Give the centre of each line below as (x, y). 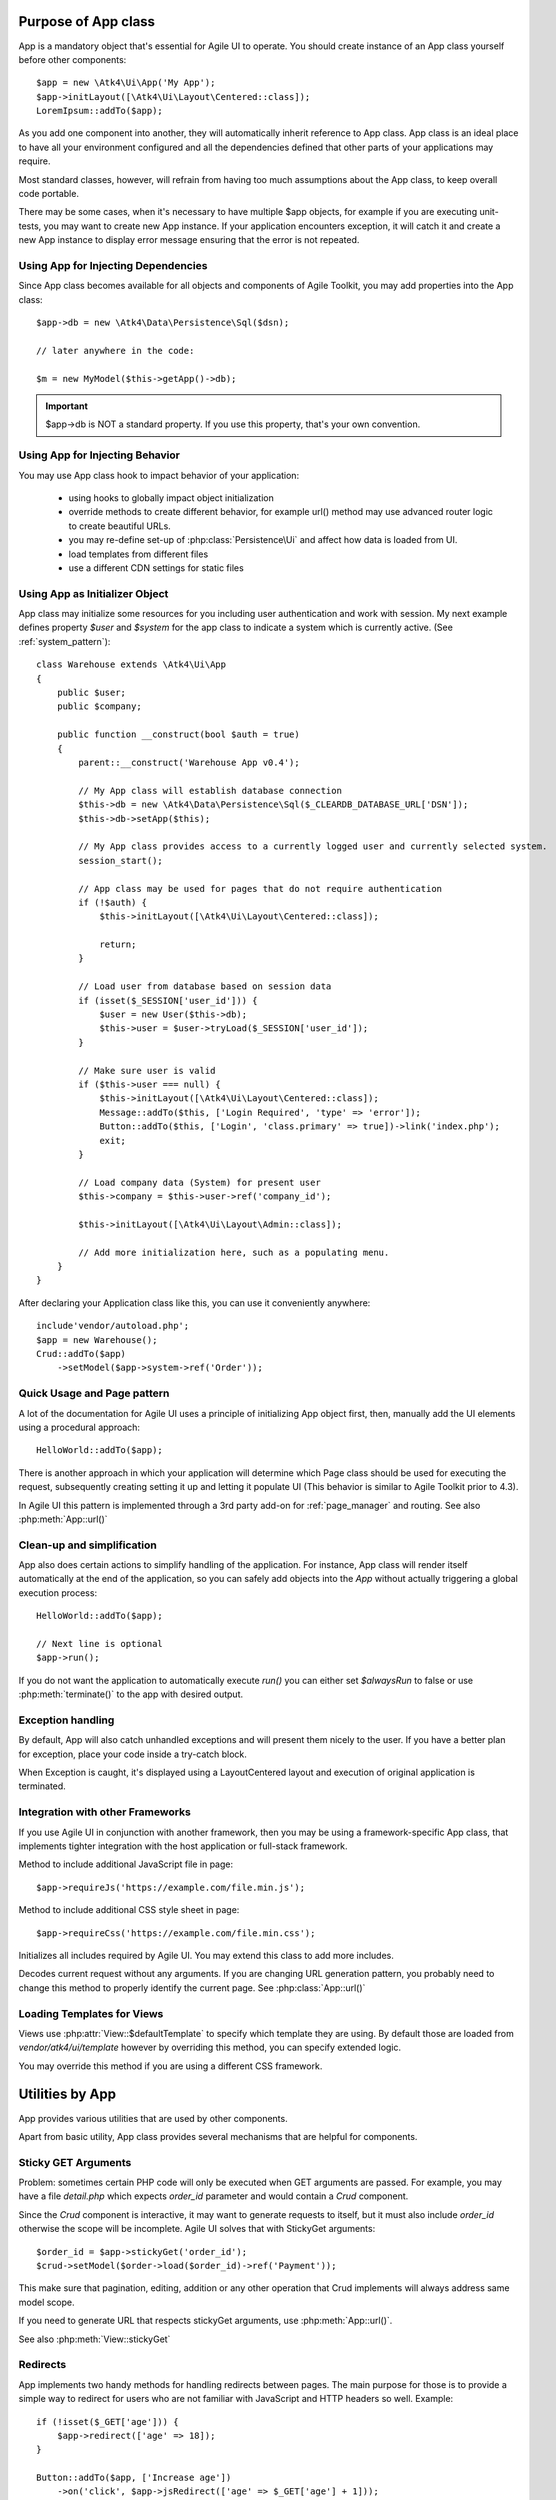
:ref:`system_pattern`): (64, 641)
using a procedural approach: (79, 1427)
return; (118, 944)
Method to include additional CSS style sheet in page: (129, 1910)
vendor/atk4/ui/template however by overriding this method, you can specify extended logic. (210, 2047)
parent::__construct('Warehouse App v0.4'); (189, 762)
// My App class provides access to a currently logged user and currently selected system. (313, 846)
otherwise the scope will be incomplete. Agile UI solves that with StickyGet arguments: (197, 2229)
